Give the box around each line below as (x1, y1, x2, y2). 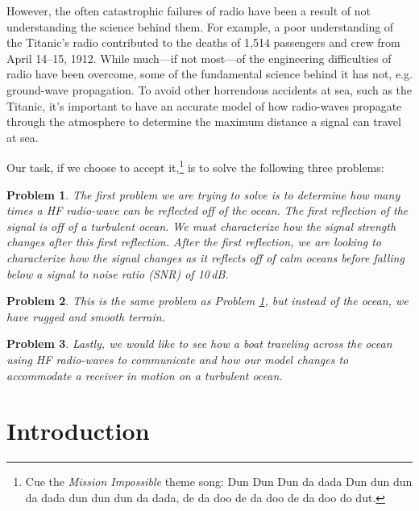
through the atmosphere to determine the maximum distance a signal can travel (6, 113, 401, 130)
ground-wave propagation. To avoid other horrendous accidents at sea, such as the (6, 81, 413, 98)
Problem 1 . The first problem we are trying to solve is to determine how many (6, 186, 400, 203)
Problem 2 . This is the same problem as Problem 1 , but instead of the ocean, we (6, 292, 409, 309)
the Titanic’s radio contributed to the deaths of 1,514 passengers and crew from (6, 34, 400, 51)
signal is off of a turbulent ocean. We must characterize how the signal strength (6, 217, 396, 234)
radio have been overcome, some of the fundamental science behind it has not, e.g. (6, 65, 413, 82)
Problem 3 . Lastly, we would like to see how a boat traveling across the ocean (6, 335, 392, 352)
